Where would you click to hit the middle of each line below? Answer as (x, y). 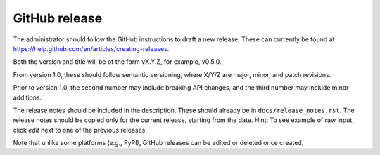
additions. (27, 97)
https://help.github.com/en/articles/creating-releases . (91, 48)
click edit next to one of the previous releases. (80, 130)
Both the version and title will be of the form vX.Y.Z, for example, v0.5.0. (117, 62)
